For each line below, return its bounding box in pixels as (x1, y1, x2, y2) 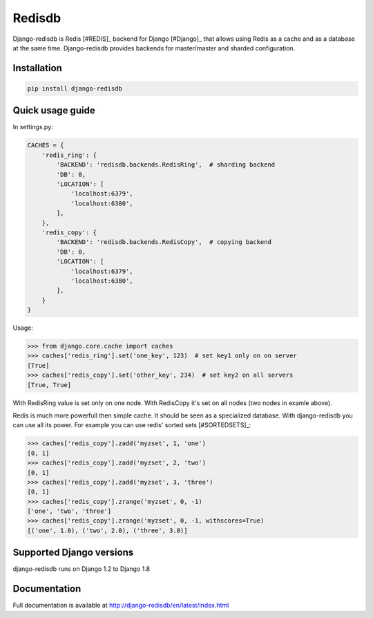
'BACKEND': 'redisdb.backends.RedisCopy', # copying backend (56, 238, 272, 246)
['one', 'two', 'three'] (27, 507, 112, 515)
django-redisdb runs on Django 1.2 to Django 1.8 (12, 565, 151, 573)
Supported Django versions (12, 547, 134, 559)
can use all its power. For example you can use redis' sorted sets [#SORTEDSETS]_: (12, 421, 251, 429)
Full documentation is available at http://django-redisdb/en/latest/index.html (12, 601, 229, 610)
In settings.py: (12, 123, 53, 131)
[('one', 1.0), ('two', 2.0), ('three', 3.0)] (27, 526, 188, 534)
